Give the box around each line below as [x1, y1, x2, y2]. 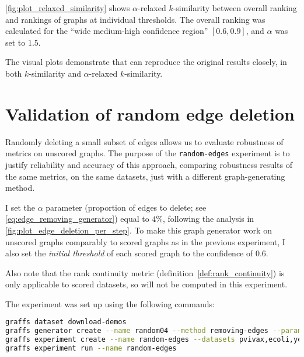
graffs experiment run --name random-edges [5, 344, 177, 353]
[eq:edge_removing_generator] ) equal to [5, 212, 149, 225]
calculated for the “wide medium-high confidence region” [5, 25, 208, 37]
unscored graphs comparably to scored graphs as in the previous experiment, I [5, 235, 285, 248]
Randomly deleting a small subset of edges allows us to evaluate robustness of [5, 135, 284, 147]
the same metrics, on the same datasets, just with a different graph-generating [5, 170, 285, 182]
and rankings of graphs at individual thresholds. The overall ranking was [5, 13, 265, 25]
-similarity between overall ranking [173, 2, 297, 13]
